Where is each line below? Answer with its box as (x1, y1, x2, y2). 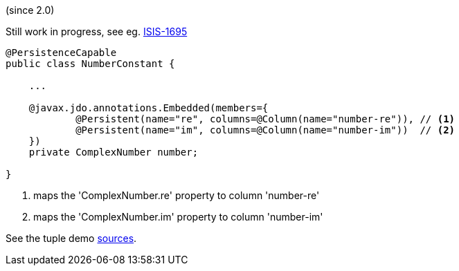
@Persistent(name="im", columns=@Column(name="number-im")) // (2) (75, 124, 456, 135)
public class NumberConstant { (6, 58, 175, 69)
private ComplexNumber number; (28, 147, 199, 158)
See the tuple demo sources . (6, 232, 137, 244)
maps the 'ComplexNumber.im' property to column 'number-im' (33, 211, 323, 223)
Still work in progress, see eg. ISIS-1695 (6, 26, 188, 37)
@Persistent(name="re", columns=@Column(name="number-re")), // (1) (75, 113, 456, 124)
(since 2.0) (6, 4, 55, 16)
